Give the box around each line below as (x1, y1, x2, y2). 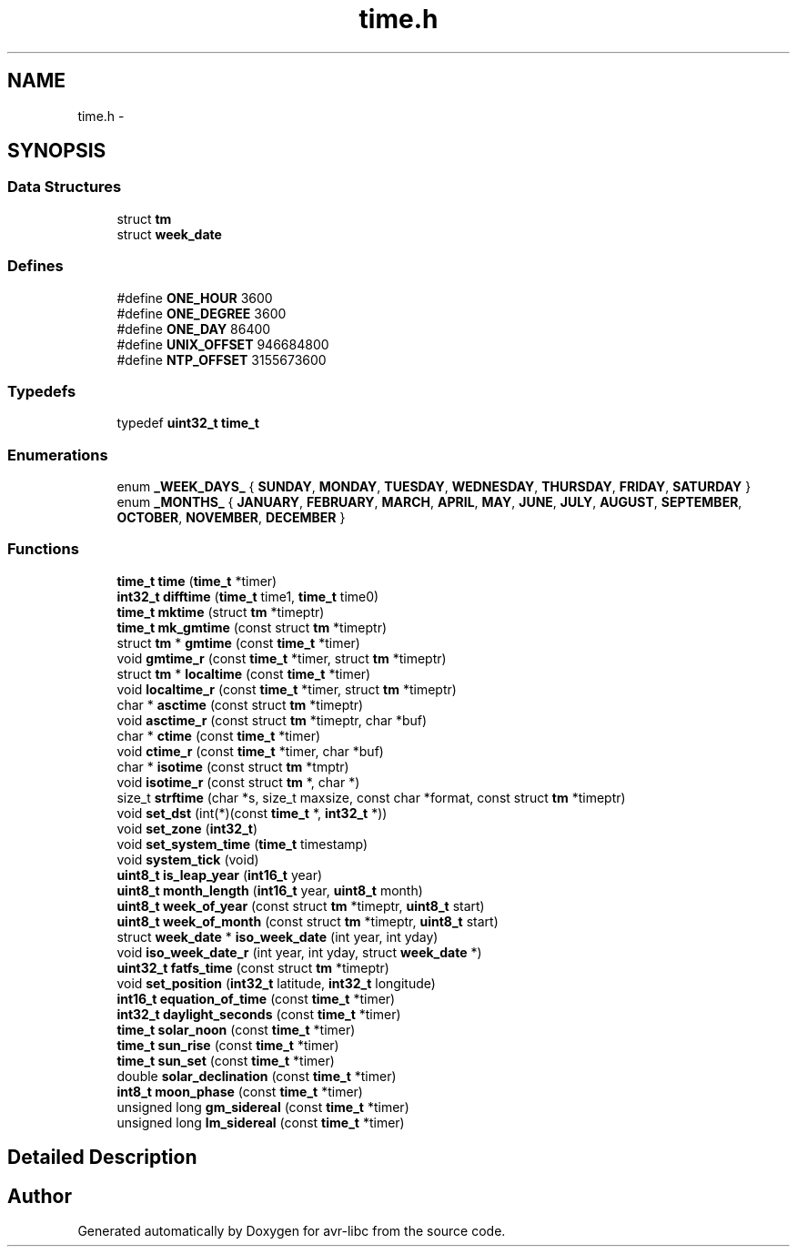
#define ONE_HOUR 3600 (116, 289, 273, 306)
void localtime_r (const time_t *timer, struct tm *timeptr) (116, 681, 457, 697)
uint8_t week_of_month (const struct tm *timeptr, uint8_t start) (116, 913, 499, 929)
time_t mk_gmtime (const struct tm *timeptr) (116, 619, 388, 635)
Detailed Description (7, 1146, 197, 1169)
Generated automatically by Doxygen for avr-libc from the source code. (77, 1223, 506, 1239)
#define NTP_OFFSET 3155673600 (116, 351, 327, 368)
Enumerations (7, 445, 108, 464)
